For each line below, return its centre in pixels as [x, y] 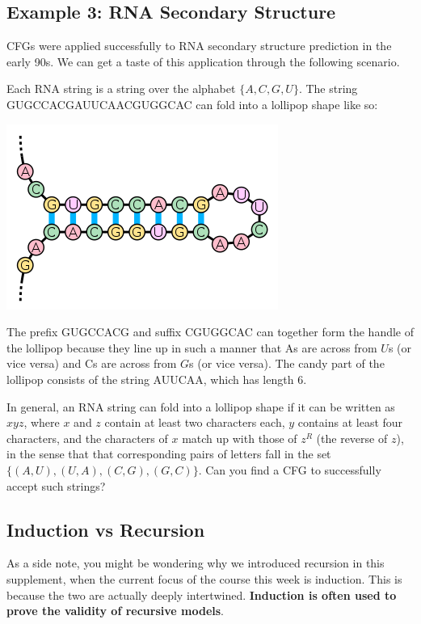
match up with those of [240, 438]
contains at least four [350, 422]
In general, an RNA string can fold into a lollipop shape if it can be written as [201, 406]
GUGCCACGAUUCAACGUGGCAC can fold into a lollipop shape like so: [192, 104]
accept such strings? [56, 485]
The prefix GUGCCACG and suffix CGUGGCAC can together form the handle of [210, 332]
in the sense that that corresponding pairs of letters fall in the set [169, 454]
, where [42, 422]
